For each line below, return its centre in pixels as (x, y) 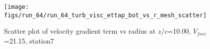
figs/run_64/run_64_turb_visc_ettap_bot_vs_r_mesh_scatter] (105, 15)
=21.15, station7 (29, 40)
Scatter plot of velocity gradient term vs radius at (80, 31)
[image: (17, 7)
